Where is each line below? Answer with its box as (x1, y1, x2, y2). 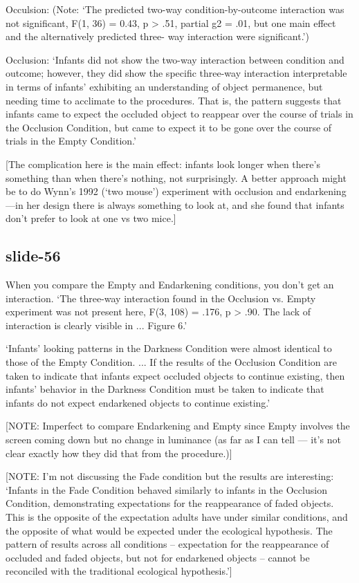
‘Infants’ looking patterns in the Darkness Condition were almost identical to (6, 341, 332, 355)
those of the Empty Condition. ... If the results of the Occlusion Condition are (6, 355, 337, 369)
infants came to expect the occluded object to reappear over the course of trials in (6, 107, 353, 121)
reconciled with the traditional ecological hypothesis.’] (6, 564, 232, 578)
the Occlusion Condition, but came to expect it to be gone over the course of (6, 120, 332, 134)
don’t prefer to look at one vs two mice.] (6, 211, 176, 225)
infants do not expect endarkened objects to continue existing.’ (6, 395, 270, 409)
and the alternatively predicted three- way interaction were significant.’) (6, 29, 309, 44)
